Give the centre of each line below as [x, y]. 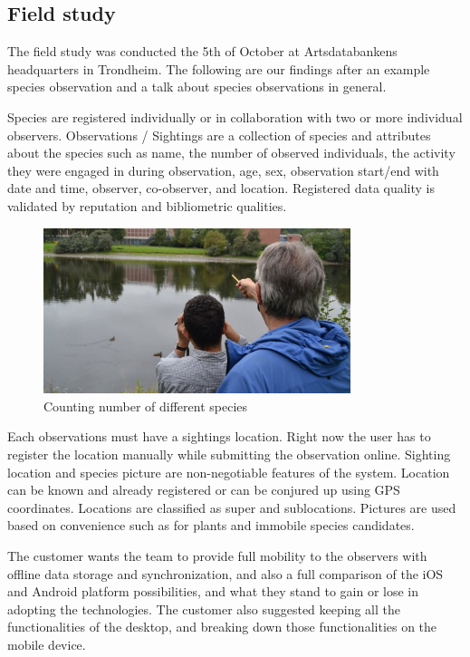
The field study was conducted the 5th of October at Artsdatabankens [202, 51]
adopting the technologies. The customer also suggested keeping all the [204, 609]
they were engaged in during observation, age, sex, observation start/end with [223, 170]
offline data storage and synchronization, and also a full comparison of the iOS [225, 573]
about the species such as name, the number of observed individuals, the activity [231, 153]
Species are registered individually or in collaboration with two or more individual [235, 116]
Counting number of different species [146, 406]
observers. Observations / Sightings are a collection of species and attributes [219, 135]
